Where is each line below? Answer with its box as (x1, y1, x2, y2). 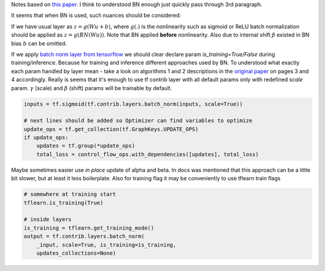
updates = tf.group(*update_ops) (36, 142, 135, 150)
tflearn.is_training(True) (23, 199, 104, 206)
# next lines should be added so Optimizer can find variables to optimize (23, 117, 253, 124)
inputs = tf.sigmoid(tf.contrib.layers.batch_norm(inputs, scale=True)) (23, 100, 243, 108)
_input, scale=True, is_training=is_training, (36, 241, 177, 248)
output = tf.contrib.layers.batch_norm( (23, 233, 144, 240)
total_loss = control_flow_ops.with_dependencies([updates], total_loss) (36, 151, 259, 157)
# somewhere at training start (23, 191, 117, 198)
